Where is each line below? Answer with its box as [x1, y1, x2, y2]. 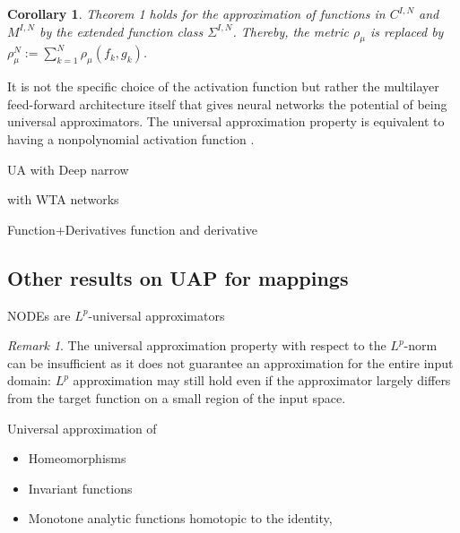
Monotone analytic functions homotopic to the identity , [28, 509, 333, 528]
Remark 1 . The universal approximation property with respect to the [7, 336, 386, 355]
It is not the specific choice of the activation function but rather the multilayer [7, 77, 439, 96]
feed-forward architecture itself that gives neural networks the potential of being [7, 94, 447, 113]
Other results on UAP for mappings [7, 263, 349, 291]
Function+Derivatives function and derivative [7, 219, 258, 238]
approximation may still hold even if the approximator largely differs [73, 371, 451, 390]
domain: [7, 371, 52, 390]
